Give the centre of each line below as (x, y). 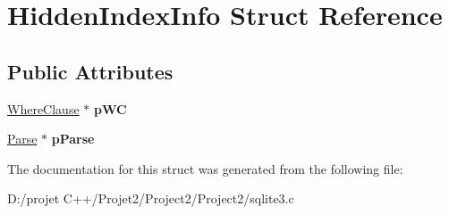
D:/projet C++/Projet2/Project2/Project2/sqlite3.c (151, 198)
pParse (73, 139)
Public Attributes (90, 71)
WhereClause (43, 108)
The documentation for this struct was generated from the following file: (205, 168)
